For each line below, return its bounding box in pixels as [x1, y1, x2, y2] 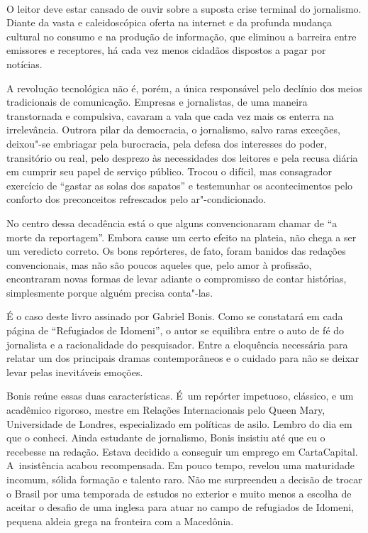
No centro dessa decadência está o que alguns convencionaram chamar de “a [6, 215, 338, 230]
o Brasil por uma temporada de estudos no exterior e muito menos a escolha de [6, 485, 352, 500]
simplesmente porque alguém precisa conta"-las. [6, 285, 213, 300]
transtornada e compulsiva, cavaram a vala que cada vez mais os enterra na [6, 108, 334, 123]
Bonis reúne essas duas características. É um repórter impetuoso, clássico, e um [6, 388, 354, 403]
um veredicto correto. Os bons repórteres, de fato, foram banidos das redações [6, 243, 346, 258]
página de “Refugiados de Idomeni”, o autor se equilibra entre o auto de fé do [6, 323, 345, 338]
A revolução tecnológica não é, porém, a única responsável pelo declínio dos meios [6, 80, 362, 95]
